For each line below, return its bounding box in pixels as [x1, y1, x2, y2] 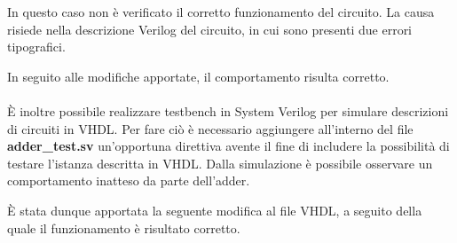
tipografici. [7, 37, 66, 56]
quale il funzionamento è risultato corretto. [7, 218, 240, 237]
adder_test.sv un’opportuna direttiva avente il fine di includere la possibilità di [7, 137, 450, 155]
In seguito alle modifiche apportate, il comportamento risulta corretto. [7, 67, 390, 85]
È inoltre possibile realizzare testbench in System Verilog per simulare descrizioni [7, 101, 449, 120]
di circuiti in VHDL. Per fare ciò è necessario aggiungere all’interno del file [7, 119, 414, 137]
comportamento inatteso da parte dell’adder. [7, 171, 250, 190]
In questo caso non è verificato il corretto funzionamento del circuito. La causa [7, 3, 435, 20]
